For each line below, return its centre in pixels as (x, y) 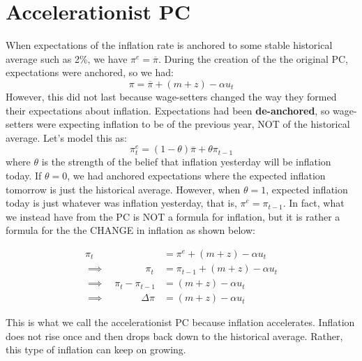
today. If (24, 176)
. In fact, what (314, 203)
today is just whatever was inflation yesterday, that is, (121, 203)
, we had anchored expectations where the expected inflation (196, 176)
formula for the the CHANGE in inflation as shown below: (130, 230)
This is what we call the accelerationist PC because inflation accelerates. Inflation (180, 322)
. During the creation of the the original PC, (253, 58)
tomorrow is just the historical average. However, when (123, 189)
